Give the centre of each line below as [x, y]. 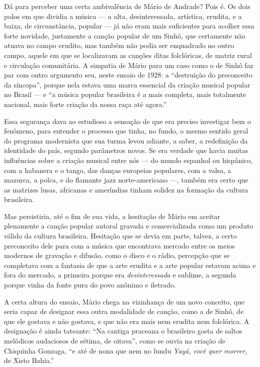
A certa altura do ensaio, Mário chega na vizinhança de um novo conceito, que [124, 301]
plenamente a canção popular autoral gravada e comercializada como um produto [129, 226]
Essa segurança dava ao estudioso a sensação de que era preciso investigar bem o [127, 121]
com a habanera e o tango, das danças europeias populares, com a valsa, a [118, 170]
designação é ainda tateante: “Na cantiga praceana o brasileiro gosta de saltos [123, 331]
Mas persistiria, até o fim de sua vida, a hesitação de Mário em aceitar [112, 216]
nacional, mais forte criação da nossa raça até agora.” [85, 104]
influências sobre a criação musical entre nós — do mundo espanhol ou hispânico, [128, 160]
